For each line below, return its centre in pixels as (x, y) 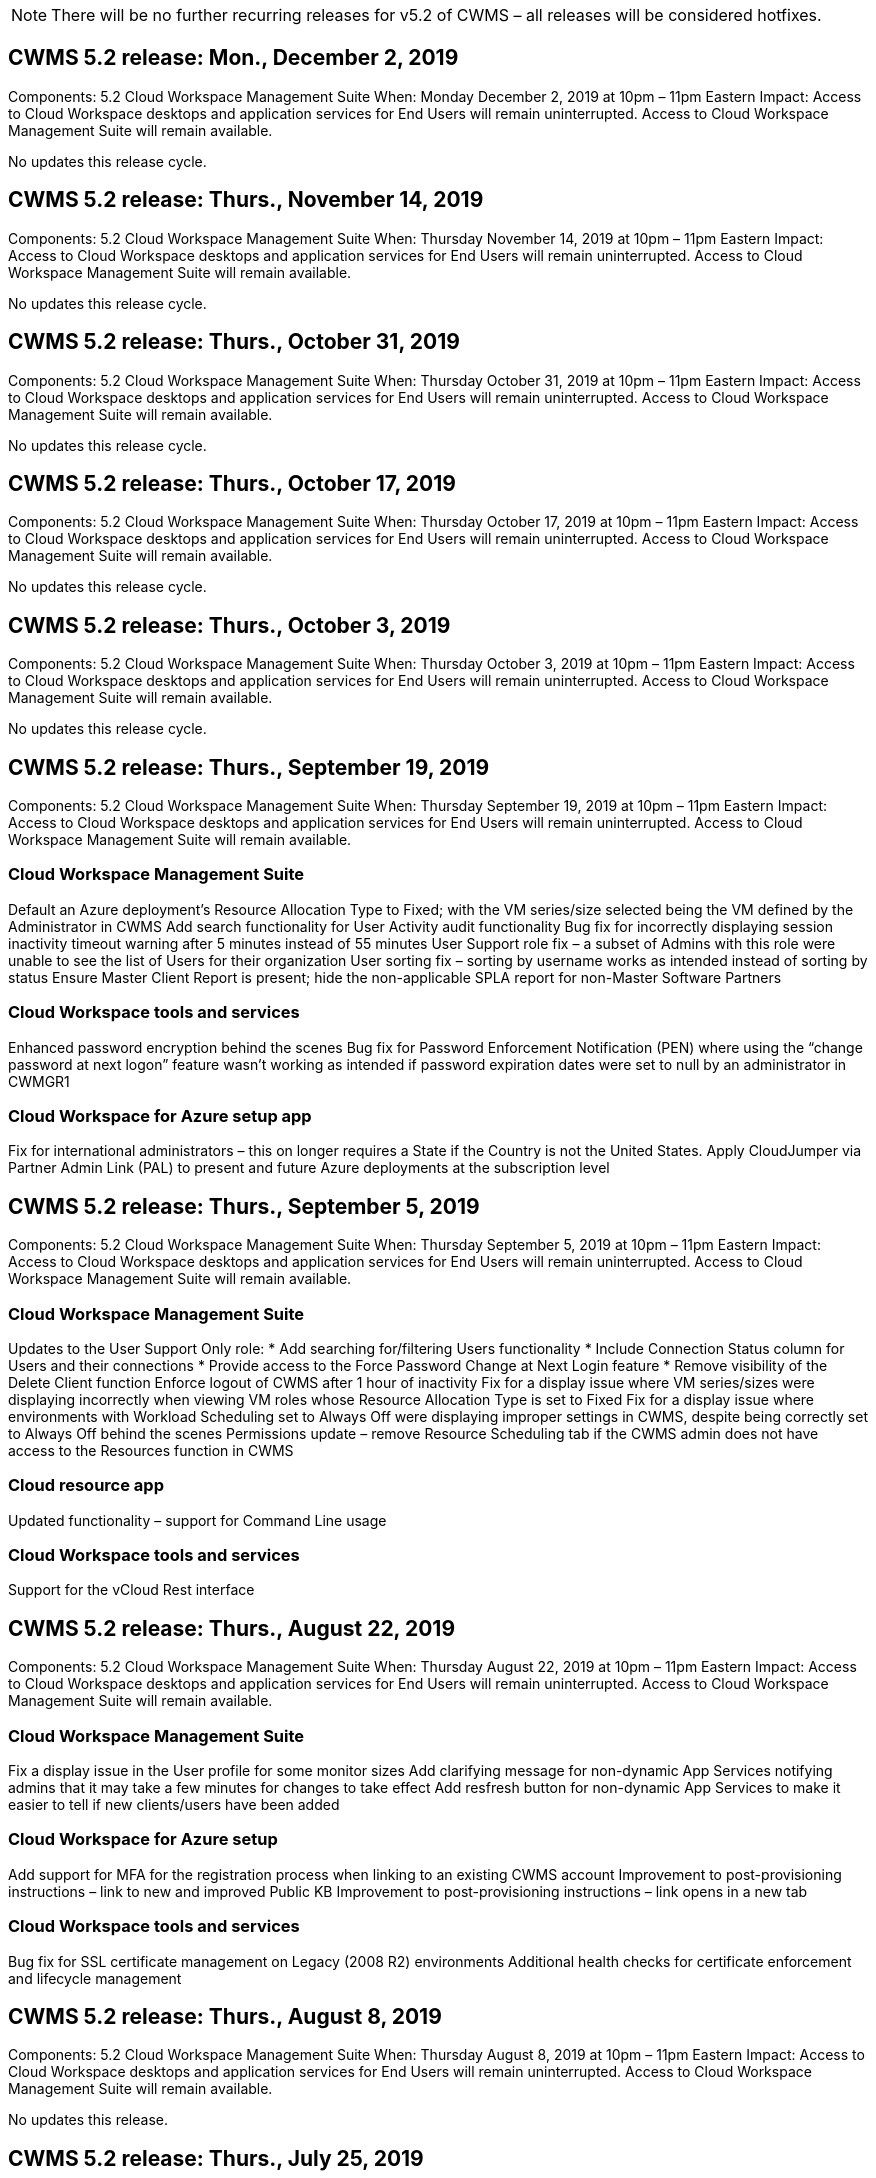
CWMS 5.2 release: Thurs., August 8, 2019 (225, 2016)
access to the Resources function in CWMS (151, 1450)
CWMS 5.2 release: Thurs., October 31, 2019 (234, 342)
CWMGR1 (39, 1081)
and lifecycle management (95, 1978)
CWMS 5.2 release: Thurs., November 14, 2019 (246, 200)
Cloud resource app (86, 1485)
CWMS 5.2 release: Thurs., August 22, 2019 (232, 1628)
